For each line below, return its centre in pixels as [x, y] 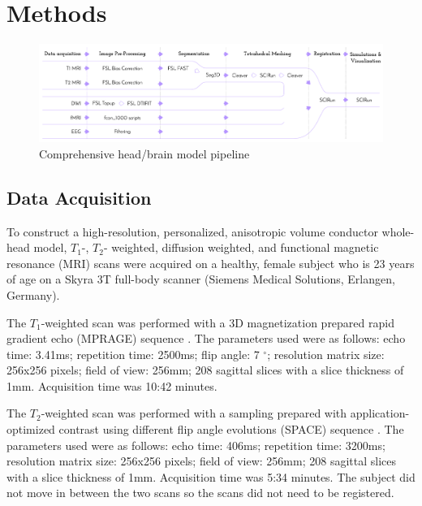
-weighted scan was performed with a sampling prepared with [194, 413]
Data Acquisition [79, 197]
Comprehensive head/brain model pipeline [144, 153]
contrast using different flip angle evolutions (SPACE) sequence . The [231, 429]
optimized [31, 429]
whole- [398, 231]
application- [380, 413]
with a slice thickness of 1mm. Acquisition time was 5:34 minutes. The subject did [211, 476]
